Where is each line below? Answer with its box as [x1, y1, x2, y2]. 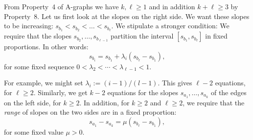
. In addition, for [79, 97, 130, 107]
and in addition [149, 1, 195, 11]
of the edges [210, 87, 247, 97]
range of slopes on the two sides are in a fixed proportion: [4, 107, 177, 117]
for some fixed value [4, 126, 64, 137]
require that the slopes [4, 31, 71, 41]
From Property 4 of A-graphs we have [4, 1, 119, 11]
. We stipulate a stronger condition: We [111, 20, 230, 31]
